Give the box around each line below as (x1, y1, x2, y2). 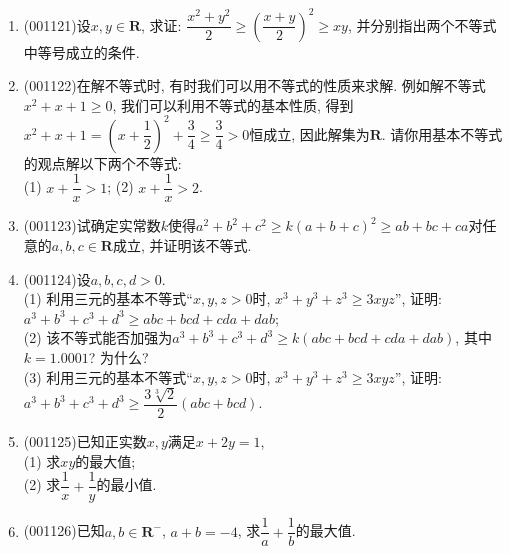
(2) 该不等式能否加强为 (23, 327, 173, 348)
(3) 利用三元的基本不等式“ (23, 366, 193, 387)
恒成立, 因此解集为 (249, 123, 370, 144)
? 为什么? (88, 347, 149, 367)
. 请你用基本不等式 (381, 123, 503, 144)
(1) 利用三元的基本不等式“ (23, 288, 193, 309)
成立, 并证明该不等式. (112, 235, 252, 256)
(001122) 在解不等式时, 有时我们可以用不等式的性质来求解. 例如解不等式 (23, 75, 486, 96)
